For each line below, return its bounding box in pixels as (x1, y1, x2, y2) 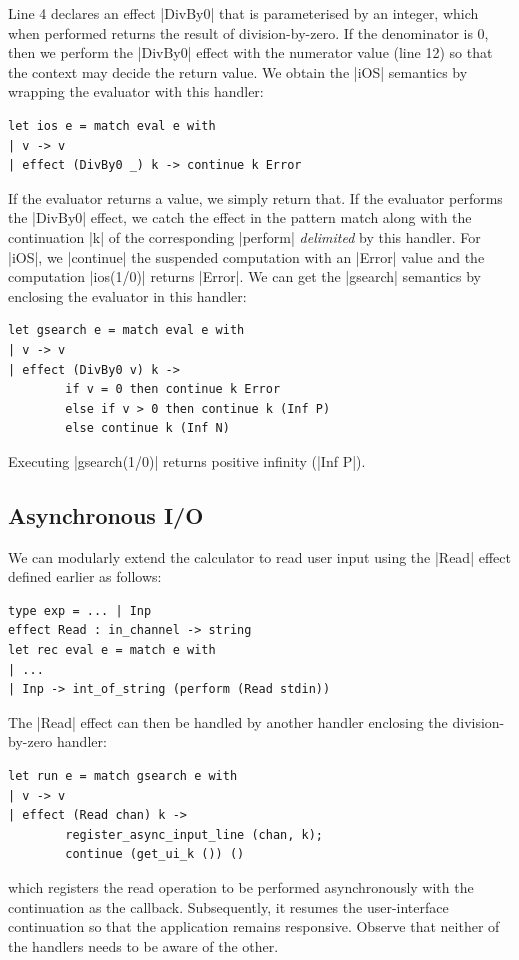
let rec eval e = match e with (8, 643, 216, 658)
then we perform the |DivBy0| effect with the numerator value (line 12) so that (8, 42, 493, 63)
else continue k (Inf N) (65, 421, 230, 436)
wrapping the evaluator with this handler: (8, 81, 264, 102)
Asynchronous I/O (8, 499, 204, 530)
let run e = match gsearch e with (8, 769, 238, 784)
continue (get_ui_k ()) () (65, 847, 245, 862)
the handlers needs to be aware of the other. (8, 935, 279, 956)
